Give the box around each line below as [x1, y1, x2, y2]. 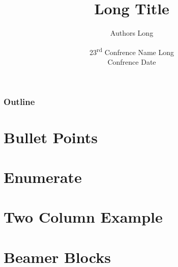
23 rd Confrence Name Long [89, 45, 174, 57]
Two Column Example [4, 206, 163, 227]
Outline [4, 95, 35, 108]
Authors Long [110, 28, 154, 38]
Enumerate [4, 167, 82, 188]
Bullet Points [4, 126, 98, 147]
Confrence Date [107, 56, 156, 67]
